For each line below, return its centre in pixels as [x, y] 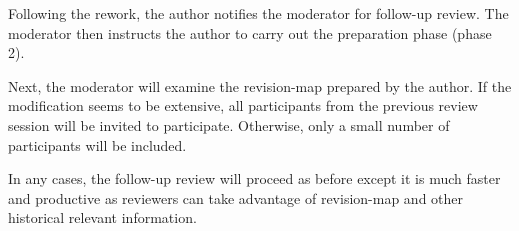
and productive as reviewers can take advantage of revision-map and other [236, 197]
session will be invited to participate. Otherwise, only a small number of [229, 124]
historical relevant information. [102, 217]
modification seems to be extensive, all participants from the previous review [243, 105]
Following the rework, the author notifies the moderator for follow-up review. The [258, 13]
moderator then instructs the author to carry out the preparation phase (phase [250, 32]
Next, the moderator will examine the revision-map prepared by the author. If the [260, 85]
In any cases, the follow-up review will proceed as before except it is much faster [254, 178]
